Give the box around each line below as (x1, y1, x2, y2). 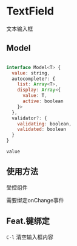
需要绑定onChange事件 (6, 196, 65, 204)
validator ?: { (12, 115, 47, 121)
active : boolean (22, 98, 64, 104)
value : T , (22, 93, 47, 99)
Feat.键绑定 (6, 216, 50, 227)
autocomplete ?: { (12, 76, 56, 82)
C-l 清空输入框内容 (6, 233, 53, 241)
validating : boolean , (17, 121, 72, 127)
